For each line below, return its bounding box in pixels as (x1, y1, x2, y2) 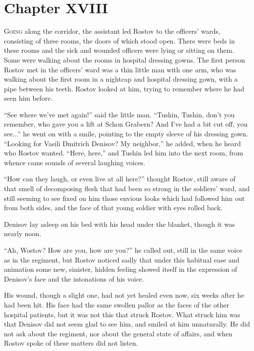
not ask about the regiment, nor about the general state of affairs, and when (4, 328, 233, 338)
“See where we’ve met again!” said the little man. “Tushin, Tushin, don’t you (4, 109, 235, 119)
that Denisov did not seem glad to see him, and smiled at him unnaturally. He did (4, 319, 250, 329)
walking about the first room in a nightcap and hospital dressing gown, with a (4, 74, 238, 84)
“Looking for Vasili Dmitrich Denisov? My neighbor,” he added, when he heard (4, 138, 241, 148)
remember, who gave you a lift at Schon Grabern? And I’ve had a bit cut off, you (4, 119, 248, 129)
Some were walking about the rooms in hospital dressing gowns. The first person (4, 54, 245, 65)
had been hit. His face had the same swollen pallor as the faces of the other (4, 299, 229, 309)
